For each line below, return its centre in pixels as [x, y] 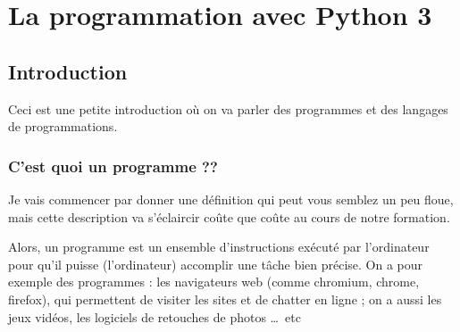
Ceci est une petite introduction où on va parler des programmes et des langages [228, 108]
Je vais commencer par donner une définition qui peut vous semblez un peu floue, [231, 199]
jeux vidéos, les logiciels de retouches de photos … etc [155, 316]
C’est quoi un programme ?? [113, 166]
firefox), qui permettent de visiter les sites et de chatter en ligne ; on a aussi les [225, 299]
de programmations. [63, 126]
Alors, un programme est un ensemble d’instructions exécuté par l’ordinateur [219, 247]
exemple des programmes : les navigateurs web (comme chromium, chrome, [214, 282]
